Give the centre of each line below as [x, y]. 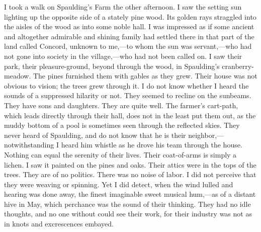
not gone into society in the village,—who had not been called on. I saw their [123, 56]
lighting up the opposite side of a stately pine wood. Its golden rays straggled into [130, 16]
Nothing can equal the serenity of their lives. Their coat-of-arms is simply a [120, 154]
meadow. [18, 76]
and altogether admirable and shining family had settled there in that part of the [129, 36]
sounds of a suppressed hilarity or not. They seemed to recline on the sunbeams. [128, 95]
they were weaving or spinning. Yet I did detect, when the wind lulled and [119, 184]
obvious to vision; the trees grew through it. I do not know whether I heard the [126, 85]
